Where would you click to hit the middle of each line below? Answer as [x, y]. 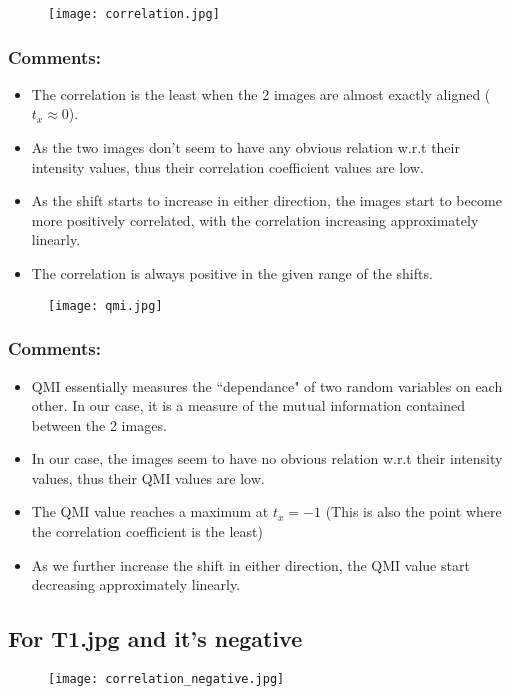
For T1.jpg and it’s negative [155, 638]
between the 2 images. [99, 424]
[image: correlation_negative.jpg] [166, 679]
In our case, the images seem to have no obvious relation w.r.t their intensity [267, 458]
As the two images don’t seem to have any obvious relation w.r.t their [245, 147]
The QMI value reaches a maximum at [150, 511]
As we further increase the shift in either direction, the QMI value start [250, 564]
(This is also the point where [413, 511]
